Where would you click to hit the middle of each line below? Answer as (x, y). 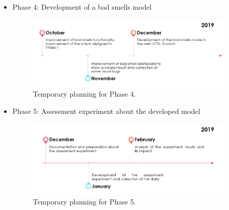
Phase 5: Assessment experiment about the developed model (106, 111)
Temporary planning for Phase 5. (84, 201)
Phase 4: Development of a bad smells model (82, 7)
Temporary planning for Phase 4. (84, 94)
